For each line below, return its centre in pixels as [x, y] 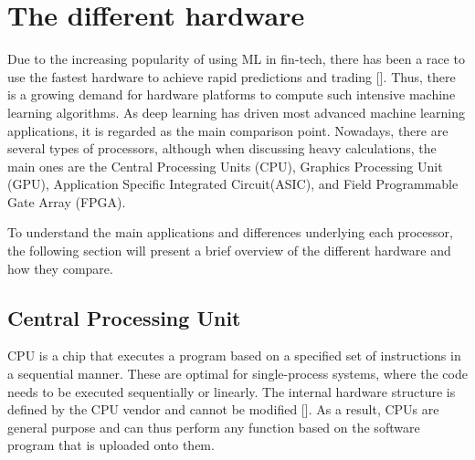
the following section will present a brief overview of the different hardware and [229, 251]
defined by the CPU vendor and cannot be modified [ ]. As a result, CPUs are [223, 409]
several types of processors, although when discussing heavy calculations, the [222, 148]
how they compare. [60, 268]
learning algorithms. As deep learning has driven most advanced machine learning [237, 112]
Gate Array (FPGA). [67, 201]
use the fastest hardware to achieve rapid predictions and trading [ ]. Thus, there [232, 76]
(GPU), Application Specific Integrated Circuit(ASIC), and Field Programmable [233, 184]
